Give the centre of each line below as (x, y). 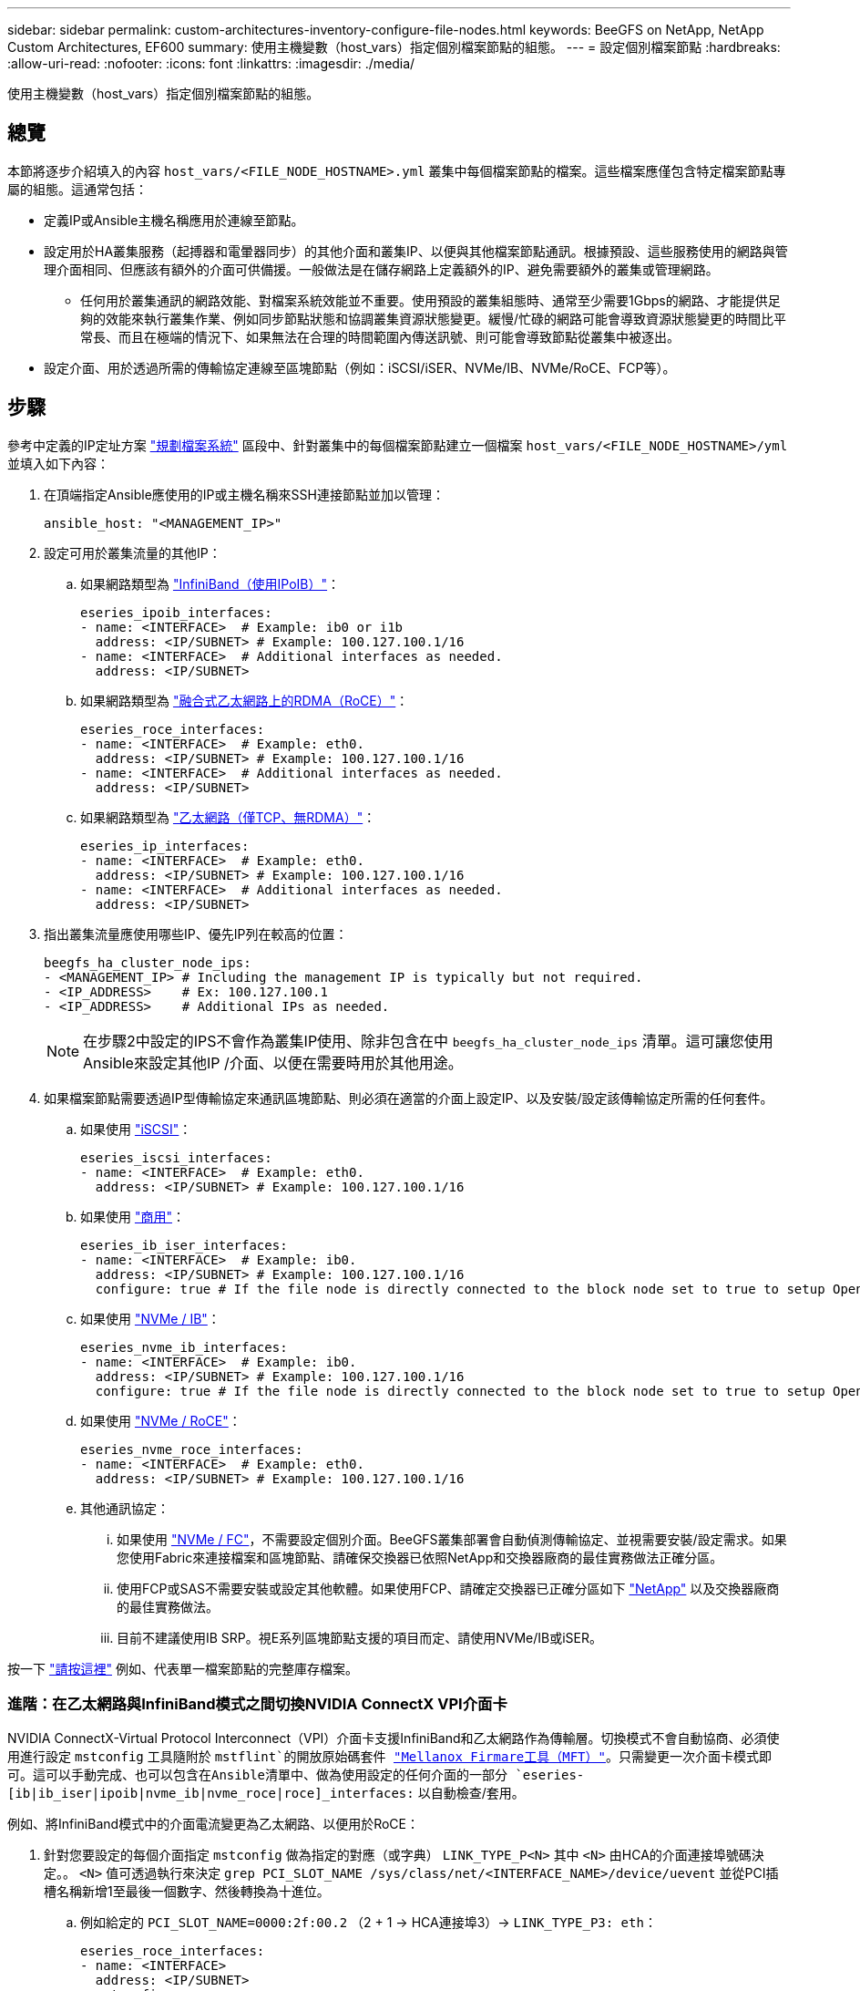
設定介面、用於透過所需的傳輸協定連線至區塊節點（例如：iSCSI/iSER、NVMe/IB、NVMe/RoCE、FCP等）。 (360, 367)
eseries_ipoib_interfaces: (176, 612)
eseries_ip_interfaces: (165, 846)
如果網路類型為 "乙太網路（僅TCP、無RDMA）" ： (228, 817)
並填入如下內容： (58, 463)
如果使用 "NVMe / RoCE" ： (161, 1420)
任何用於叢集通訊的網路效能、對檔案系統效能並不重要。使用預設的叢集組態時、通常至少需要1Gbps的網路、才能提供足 (430, 300)
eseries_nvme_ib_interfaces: (184, 1347)
